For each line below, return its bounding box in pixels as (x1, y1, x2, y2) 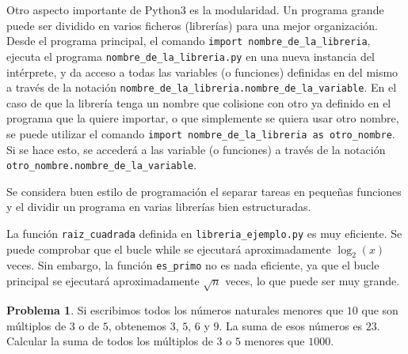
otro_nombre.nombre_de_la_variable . (6, 156, 197, 173)
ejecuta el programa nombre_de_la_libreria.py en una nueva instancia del (6, 47, 375, 64)
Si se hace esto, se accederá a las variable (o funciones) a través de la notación (6, 141, 386, 157)
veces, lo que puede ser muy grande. (225, 273, 400, 289)
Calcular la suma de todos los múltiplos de (6, 333, 213, 349)
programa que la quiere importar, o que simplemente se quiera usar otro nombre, (6, 110, 399, 126)
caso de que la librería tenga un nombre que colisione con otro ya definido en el (6, 94, 391, 111)
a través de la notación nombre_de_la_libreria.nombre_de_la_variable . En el (6, 79, 397, 96)
